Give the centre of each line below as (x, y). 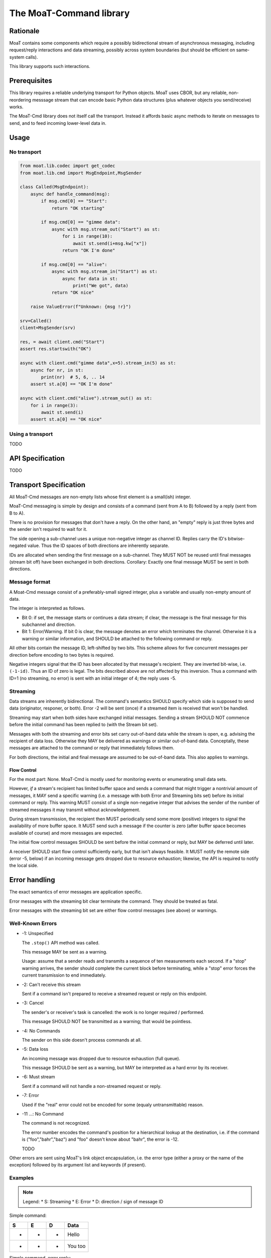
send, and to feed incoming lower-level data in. (58, 123)
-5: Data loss (35, 1049)
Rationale (24, 31)
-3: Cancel (33, 1003)
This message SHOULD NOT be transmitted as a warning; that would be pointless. (107, 1021)
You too (77, 1246)
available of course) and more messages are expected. (66, 833)
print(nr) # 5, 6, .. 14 (73, 377)
